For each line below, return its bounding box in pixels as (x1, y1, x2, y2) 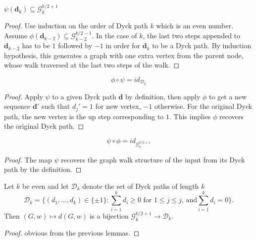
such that (41, 101, 70, 111)
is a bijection (90, 211, 129, 221)
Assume (4, 30, 28, 41)
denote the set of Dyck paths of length (82, 180, 199, 191)
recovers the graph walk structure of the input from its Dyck (61, 154, 245, 164)
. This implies (169, 111, 211, 121)
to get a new (208, 91, 247, 101)
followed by (58, 40, 93, 51)
